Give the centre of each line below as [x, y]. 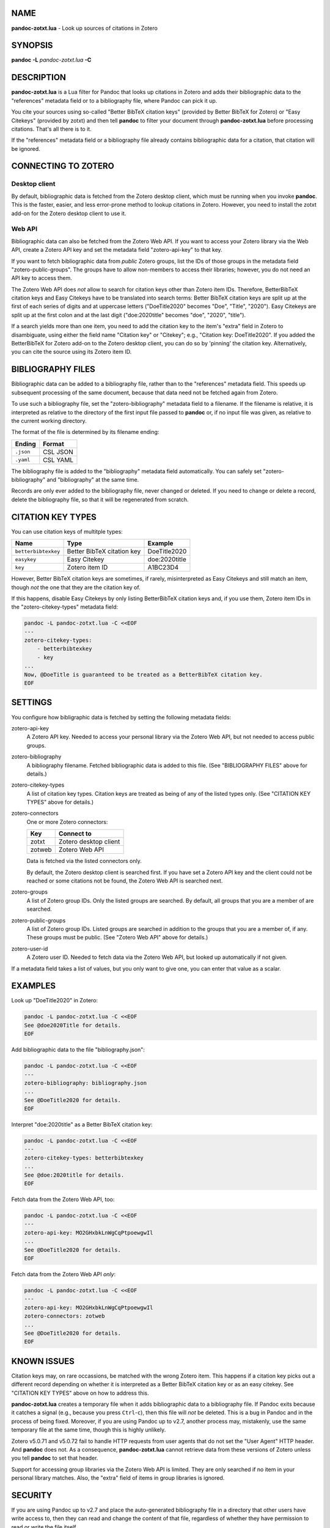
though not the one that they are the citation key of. [76, 587]
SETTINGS [31, 703]
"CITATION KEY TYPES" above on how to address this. [80, 1393]
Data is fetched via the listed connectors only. [84, 861]
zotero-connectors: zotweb [64, 1316]
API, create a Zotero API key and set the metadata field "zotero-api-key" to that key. [117, 250]
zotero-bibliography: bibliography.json [85, 1083]
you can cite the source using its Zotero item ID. [71, 352]
